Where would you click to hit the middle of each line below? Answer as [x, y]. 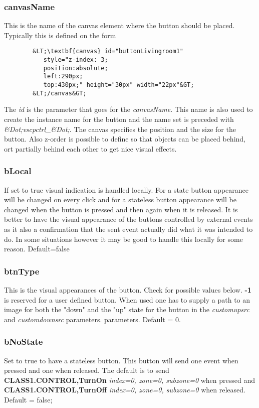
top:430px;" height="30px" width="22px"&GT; [119, 85]
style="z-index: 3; [76, 60]
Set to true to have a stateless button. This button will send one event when [121, 360]
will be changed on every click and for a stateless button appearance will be [120, 199]
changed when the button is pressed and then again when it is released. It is [121, 209]
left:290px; [63, 77]
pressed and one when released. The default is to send [87, 370]
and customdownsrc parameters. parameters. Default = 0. [92, 319]
